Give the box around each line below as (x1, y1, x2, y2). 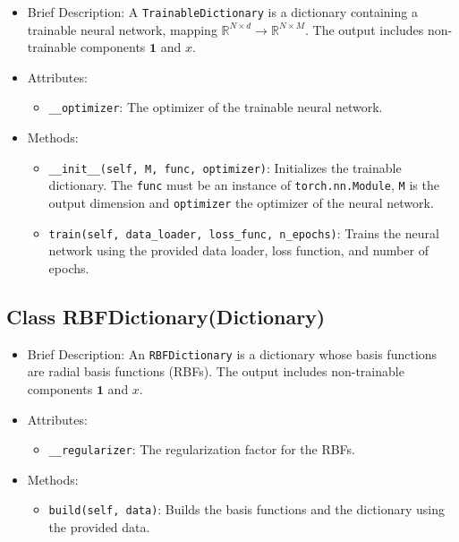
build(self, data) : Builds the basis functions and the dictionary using (48, 500, 446, 519)
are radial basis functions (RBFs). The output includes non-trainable (27, 362, 404, 381)
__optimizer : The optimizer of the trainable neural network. (48, 98, 383, 116)
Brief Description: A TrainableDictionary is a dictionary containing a (27, 3, 418, 21)
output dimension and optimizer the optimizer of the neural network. (48, 194, 434, 211)
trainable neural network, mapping (27, 20, 217, 39)
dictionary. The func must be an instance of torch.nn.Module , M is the (48, 176, 439, 194)
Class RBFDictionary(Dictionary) (6, 302, 326, 330)
